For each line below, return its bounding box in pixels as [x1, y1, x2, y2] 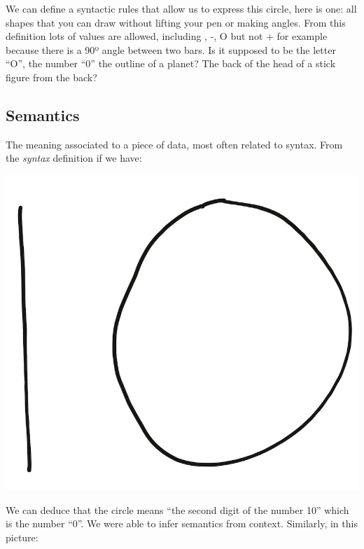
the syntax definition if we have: [6, 151, 142, 165]
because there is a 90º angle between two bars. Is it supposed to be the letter [6, 42, 336, 57]
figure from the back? [6, 69, 97, 84]
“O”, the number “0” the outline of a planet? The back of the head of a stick [6, 56, 336, 71]
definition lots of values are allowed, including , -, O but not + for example [6, 29, 328, 43]
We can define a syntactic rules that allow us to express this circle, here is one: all [6, 1, 357, 15]
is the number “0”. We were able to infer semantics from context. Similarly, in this [6, 516, 358, 531]
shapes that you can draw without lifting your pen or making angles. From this [6, 15, 346, 29]
